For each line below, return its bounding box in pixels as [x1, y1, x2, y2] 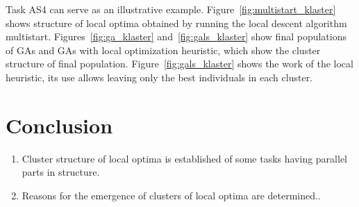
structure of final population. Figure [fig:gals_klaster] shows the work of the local [6, 56, 353, 71]
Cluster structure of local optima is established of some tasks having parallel [22, 151, 347, 165]
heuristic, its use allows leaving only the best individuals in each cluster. [6, 69, 313, 84]
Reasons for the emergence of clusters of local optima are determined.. [22, 188, 321, 202]
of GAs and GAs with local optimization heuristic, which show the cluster [6, 42, 321, 57]
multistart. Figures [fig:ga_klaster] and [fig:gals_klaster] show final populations [6, 29, 347, 44]
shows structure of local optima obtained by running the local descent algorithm [6, 15, 347, 30]
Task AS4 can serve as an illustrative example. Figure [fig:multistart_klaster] [6, 2, 336, 16]
